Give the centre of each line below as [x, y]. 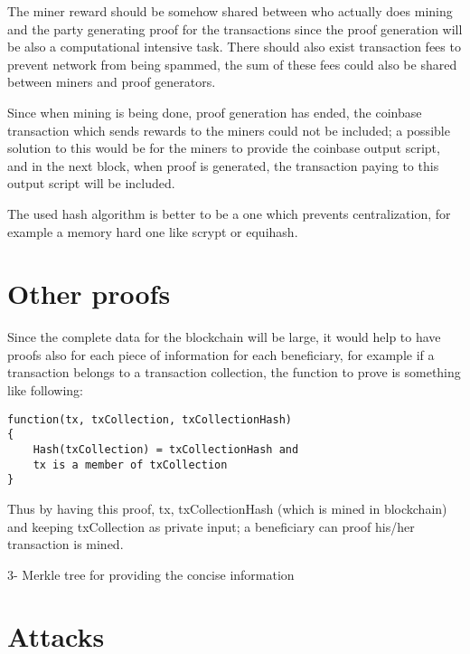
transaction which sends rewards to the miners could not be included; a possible [229, 130]
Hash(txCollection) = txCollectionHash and [166, 449]
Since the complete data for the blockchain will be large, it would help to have [224, 337]
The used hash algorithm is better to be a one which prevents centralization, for [229, 213]
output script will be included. [91, 183]
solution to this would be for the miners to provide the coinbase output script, [224, 148]
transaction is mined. [66, 544]
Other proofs [89, 294]
